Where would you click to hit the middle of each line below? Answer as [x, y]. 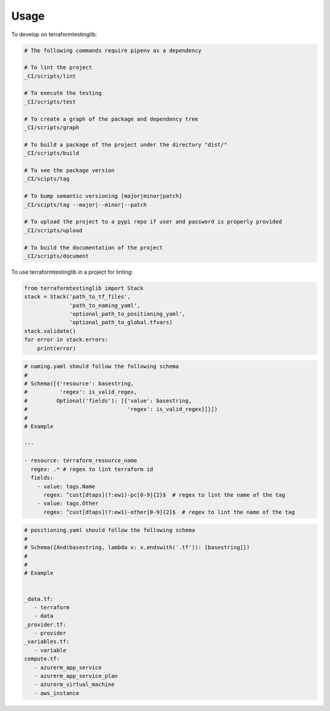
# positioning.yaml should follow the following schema [110, 530]
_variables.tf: [47, 642]
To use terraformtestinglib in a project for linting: [72, 272]
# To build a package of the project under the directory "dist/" [126, 145]
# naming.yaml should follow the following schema [102, 367]
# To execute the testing [63, 93]
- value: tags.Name [66, 486]
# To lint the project [58, 68]
